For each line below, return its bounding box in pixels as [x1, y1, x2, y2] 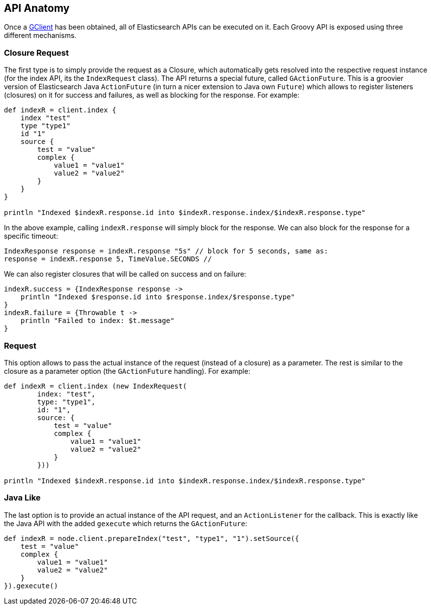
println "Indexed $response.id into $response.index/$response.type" [20, 293, 295, 301]
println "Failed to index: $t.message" [20, 317, 175, 325]
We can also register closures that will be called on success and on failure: [4, 270, 247, 279]
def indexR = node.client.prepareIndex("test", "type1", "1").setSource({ [4, 534, 299, 542]
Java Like [4, 493, 41, 503]
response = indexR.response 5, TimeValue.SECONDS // [4, 255, 212, 263]
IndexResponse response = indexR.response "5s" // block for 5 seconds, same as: [4, 247, 328, 255]
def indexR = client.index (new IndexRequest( [4, 382, 187, 390]
